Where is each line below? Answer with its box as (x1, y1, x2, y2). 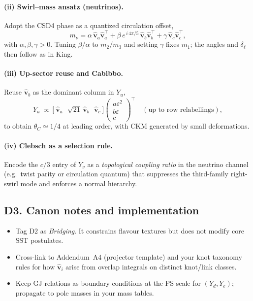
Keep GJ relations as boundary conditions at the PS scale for (15, 278, 201, 288)
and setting (124, 39, 158, 49)
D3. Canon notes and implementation (4, 202, 199, 217)
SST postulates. (15, 235, 63, 245)
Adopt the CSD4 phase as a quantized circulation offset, (4, 20, 174, 30)
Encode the (4, 159, 38, 169)
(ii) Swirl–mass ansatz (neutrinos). (4, 1, 124, 11)
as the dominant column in (32, 87, 114, 97)
